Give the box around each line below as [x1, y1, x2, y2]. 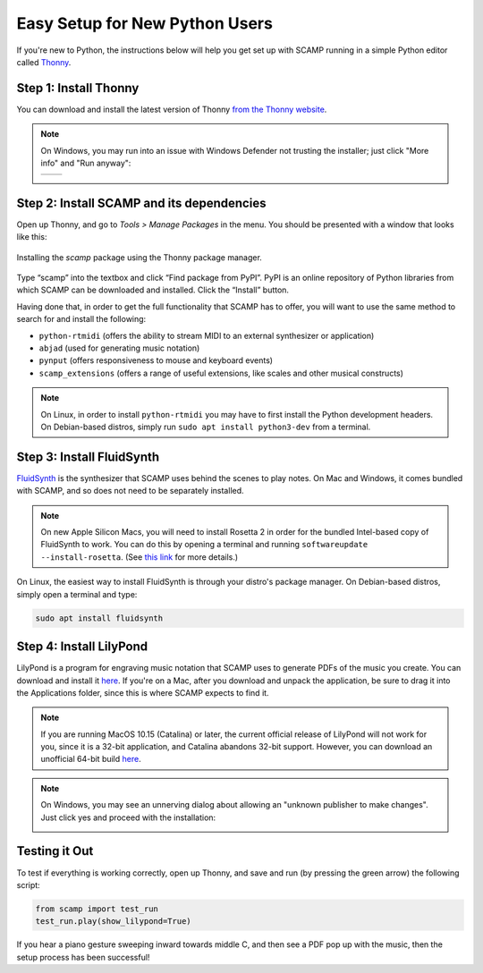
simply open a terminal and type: [16, 588, 138, 599]
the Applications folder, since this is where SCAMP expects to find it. [16, 687, 269, 698]
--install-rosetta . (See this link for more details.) [40, 551, 239, 563]
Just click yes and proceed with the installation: [40, 812, 216, 823]
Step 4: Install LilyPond [16, 639, 148, 655]
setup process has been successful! [16, 952, 150, 962]
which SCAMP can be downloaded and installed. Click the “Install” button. [16, 284, 290, 295]
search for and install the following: [16, 314, 147, 325]
